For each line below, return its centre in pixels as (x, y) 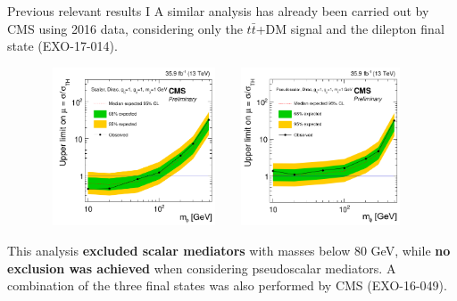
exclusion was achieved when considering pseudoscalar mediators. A (202, 268)
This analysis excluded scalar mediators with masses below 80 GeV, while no (229, 250)
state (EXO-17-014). (62, 46)
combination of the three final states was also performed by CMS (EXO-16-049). (227, 285)
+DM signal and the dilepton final (350, 28)
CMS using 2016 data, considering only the (125, 28)
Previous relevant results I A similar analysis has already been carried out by (218, 11)
